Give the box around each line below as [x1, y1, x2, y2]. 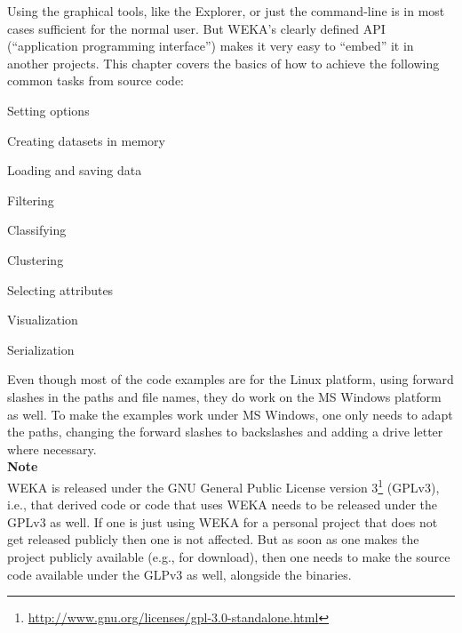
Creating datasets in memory [7, 131, 165, 149]
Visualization [7, 310, 78, 329]
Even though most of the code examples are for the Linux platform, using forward [7, 370, 454, 389]
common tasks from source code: [7, 71, 184, 90]
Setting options [7, 100, 90, 119]
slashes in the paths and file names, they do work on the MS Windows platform [7, 387, 442, 405]
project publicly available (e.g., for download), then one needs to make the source [7, 547, 450, 565]
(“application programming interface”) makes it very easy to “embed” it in [7, 36, 414, 55]
